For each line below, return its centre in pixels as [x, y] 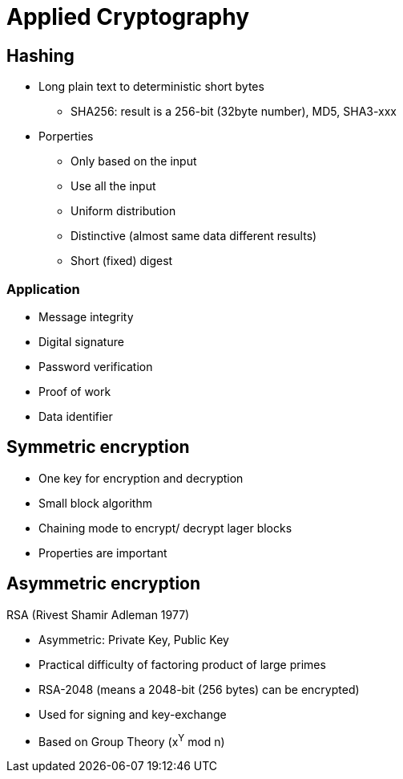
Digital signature [81, 341]
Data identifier [76, 416]
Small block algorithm [95, 503]
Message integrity [86, 316]
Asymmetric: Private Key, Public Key [134, 639]
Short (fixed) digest [122, 261]
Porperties [66, 137]
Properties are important [103, 553]
